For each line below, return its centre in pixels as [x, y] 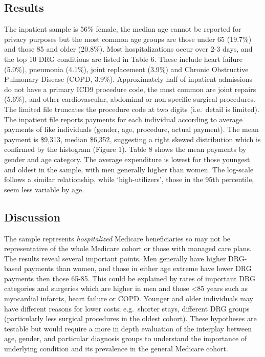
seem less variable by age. [44, 189]
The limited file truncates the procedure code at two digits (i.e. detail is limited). [132, 109]
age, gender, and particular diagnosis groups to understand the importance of [126, 338]
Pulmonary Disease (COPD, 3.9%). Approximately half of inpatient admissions [128, 79]
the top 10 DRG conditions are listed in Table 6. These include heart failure [123, 59]
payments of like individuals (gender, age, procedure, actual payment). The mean [131, 129]
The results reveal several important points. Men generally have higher [115, 258]
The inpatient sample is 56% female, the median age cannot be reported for [123, 29]
